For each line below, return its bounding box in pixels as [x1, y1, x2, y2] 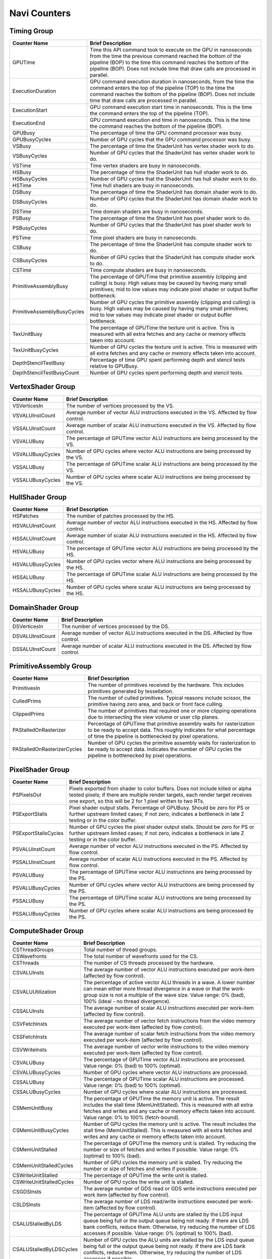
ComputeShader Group [9, 927, 84, 935]
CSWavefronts [12, 953, 47, 960]
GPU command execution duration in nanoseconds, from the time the [90, 78, 254, 85]
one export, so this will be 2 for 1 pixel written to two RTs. [69, 797, 205, 804]
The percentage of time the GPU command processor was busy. [90, 129, 243, 136]
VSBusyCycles [12, 153, 47, 160]
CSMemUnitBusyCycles [12, 1127, 69, 1134]
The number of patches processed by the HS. [66, 513, 175, 520]
